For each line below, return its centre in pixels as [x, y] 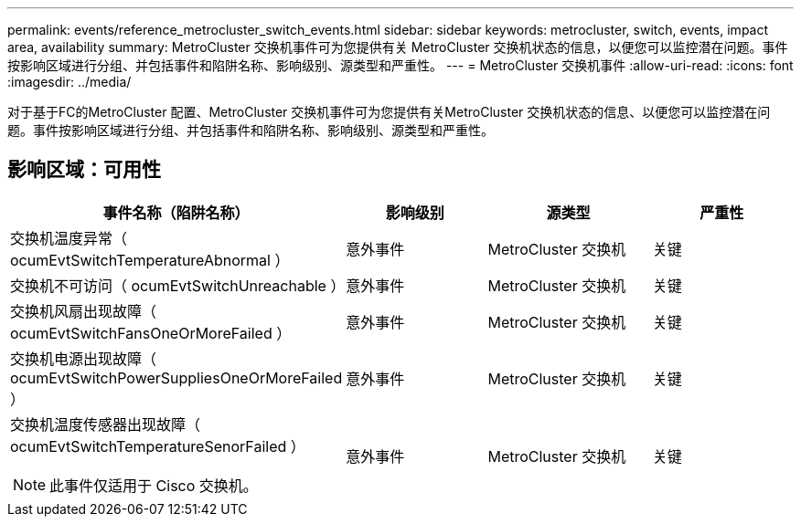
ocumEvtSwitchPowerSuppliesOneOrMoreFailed [176, 377]
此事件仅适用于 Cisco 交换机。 [154, 485]
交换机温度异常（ [69, 238]
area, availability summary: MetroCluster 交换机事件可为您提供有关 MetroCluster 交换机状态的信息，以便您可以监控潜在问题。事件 [398, 47]
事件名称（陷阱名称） [176, 212]
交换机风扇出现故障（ [84, 311]
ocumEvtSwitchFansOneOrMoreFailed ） [151, 333]
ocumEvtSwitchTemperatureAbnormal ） [150, 260]
